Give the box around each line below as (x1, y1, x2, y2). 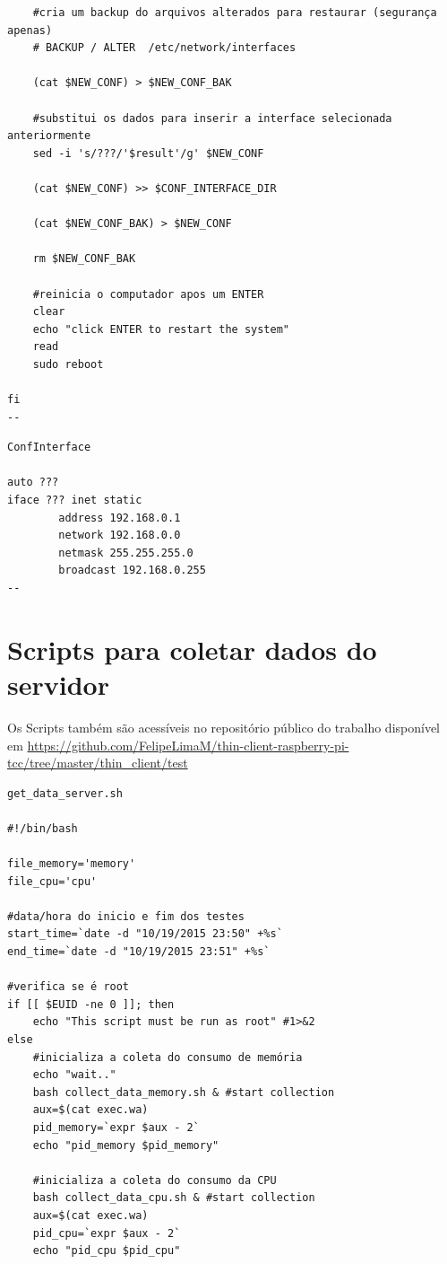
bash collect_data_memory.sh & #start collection (32, 1085, 335, 1099)
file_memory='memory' (7, 857, 136, 871)
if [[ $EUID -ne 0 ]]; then (7, 997, 175, 1011)
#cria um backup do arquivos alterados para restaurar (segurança (32, 6, 437, 19)
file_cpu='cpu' (7, 874, 98, 888)
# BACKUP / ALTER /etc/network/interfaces (32, 41, 297, 55)
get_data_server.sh (7, 786, 123, 800)
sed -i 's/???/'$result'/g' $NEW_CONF (32, 146, 264, 160)
